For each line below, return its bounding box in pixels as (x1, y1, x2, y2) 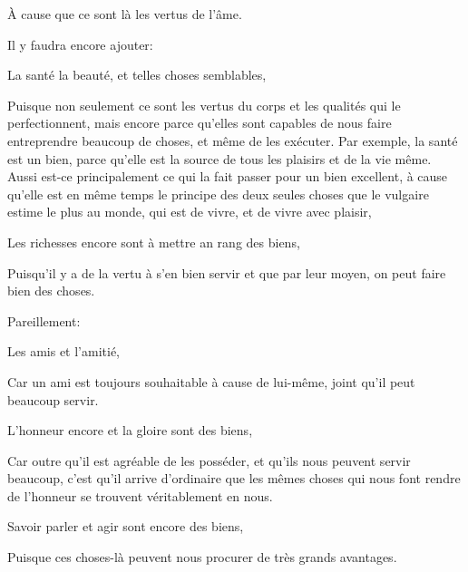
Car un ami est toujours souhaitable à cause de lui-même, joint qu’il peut (7, 372, 415, 391)
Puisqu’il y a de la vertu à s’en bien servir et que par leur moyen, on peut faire (7, 263, 446, 282)
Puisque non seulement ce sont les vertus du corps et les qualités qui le (7, 95, 401, 114)
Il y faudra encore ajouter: (7, 34, 153, 53)
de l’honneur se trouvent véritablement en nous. (7, 486, 273, 505)
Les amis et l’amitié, (7, 342, 120, 361)
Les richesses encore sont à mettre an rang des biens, (7, 232, 300, 251)
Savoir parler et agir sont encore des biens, (7, 517, 244, 536)
